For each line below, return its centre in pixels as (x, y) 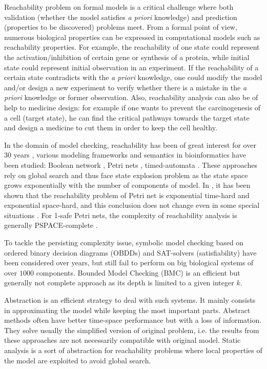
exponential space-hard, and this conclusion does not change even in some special (132, 205)
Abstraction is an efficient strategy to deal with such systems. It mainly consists (130, 300)
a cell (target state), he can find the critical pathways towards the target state (127, 117)
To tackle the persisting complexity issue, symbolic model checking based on (124, 242)
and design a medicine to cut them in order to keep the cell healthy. (111, 128)
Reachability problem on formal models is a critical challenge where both (119, 7)
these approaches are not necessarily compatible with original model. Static (122, 340)
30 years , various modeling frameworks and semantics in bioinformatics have (125, 155)
